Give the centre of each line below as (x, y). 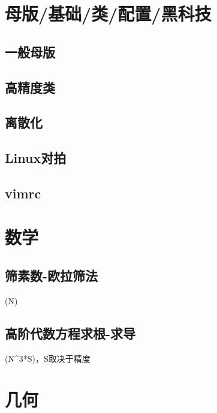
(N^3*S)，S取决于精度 (48, 358)
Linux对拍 (36, 158)
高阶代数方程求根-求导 (70, 333)
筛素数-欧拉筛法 (52, 276)
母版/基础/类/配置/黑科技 (108, 14)
